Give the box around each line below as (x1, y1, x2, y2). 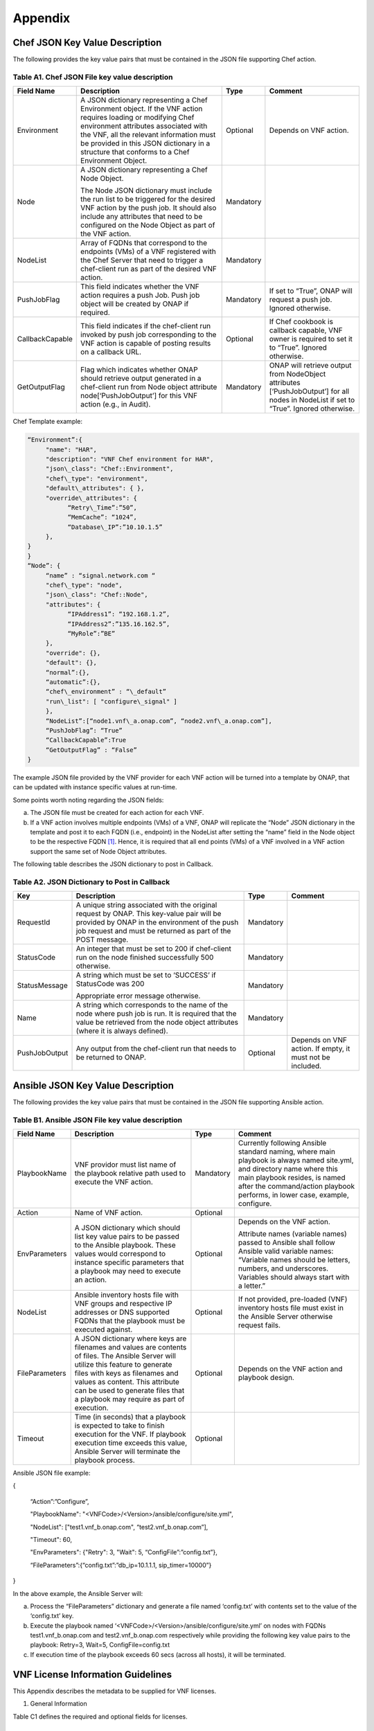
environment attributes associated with (80, 121, 208, 131)
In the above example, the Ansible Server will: (12, 1589, 143, 1597)
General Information (30, 1700, 87, 1708)
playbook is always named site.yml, (238, 1155, 354, 1165)
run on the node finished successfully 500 (75, 953, 214, 962)
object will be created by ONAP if (80, 299, 189, 309)
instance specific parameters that (74, 1257, 184, 1267)
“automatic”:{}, (45, 678, 101, 685)
